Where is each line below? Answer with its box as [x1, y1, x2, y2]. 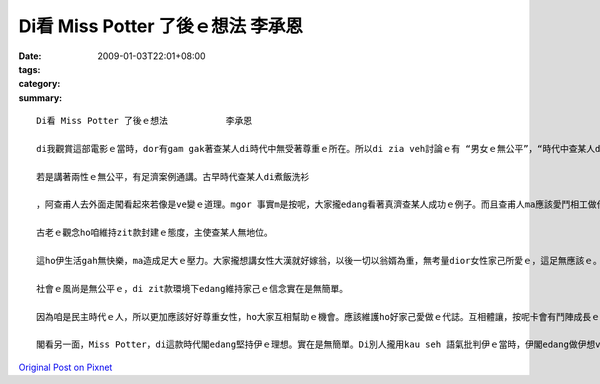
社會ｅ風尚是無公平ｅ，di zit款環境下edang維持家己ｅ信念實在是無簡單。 [36, 283, 349, 294]
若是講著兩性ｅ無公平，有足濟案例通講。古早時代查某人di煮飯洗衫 [36, 171, 310, 182]
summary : [18, 91, 63, 104]
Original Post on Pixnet [18, 361, 113, 373]
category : [18, 78, 61, 90]
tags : [18, 63, 41, 75]
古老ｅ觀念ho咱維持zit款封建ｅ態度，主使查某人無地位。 [36, 227, 274, 239]
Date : [18, 50, 42, 62]
